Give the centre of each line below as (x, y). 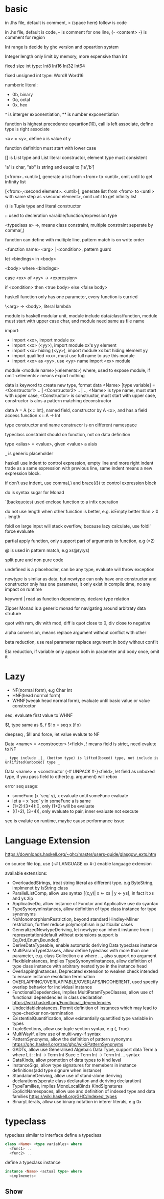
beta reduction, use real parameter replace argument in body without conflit (82, 642)
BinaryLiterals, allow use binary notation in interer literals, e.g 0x (77, 1101)
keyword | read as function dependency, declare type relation (67, 599)
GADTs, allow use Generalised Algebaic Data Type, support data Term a (85, 1049)
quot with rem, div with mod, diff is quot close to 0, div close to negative (78, 623)
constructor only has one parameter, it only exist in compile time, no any (78, 584)
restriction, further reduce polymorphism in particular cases (72, 924)
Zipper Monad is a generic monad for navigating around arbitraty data (75, 608)
